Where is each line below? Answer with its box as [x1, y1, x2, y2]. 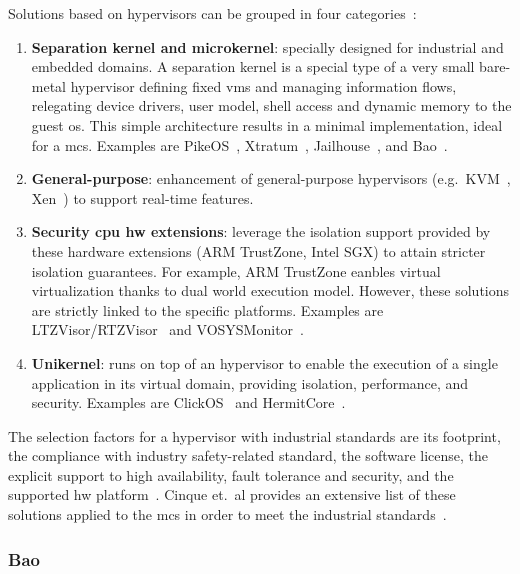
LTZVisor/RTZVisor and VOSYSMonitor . [31, 319, 304, 340]
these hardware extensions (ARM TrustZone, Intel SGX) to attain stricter [31, 240, 486, 261]
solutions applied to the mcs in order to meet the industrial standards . [8, 504, 447, 525]
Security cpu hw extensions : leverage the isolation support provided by [31, 221, 491, 242]
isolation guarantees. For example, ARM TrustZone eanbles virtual [31, 260, 441, 281]
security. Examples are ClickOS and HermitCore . [31, 392, 346, 413]
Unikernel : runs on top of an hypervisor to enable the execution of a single [31, 352, 498, 373]
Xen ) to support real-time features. [31, 187, 254, 208]
